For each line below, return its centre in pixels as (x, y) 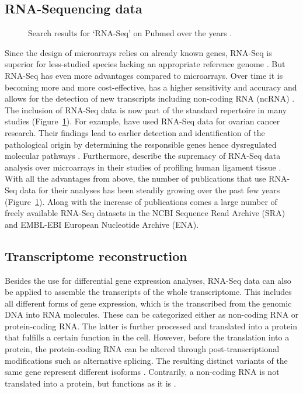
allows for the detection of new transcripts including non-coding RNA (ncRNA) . (150, 98)
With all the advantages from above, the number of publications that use (135, 178)
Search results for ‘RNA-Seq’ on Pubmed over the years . (130, 33)
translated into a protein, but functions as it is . (90, 383)
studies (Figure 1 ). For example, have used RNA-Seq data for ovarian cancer (142, 121)
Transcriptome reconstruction (96, 255)
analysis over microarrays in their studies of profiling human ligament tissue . (143, 167)
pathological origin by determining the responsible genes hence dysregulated (141, 144)
